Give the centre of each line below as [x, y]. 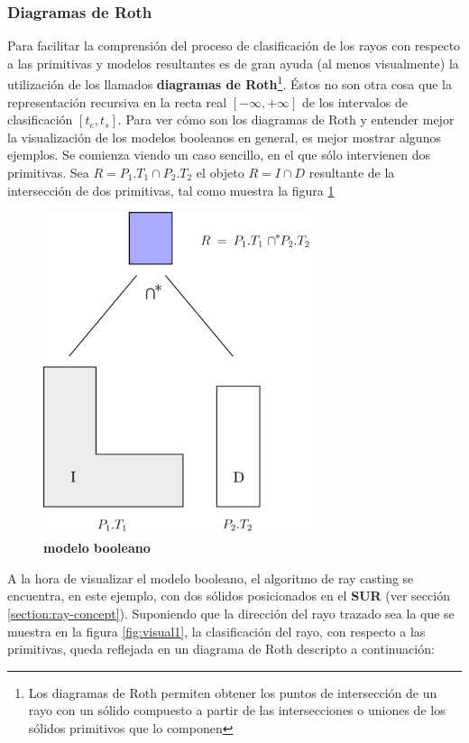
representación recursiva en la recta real [117, 101]
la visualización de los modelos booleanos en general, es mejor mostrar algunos [224, 137]
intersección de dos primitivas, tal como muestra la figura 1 [171, 190]
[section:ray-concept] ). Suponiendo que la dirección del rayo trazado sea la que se [231, 613]
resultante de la [352, 173]
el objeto [220, 173]
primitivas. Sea [48, 173]
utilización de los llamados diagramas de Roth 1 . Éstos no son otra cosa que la [230, 83]
